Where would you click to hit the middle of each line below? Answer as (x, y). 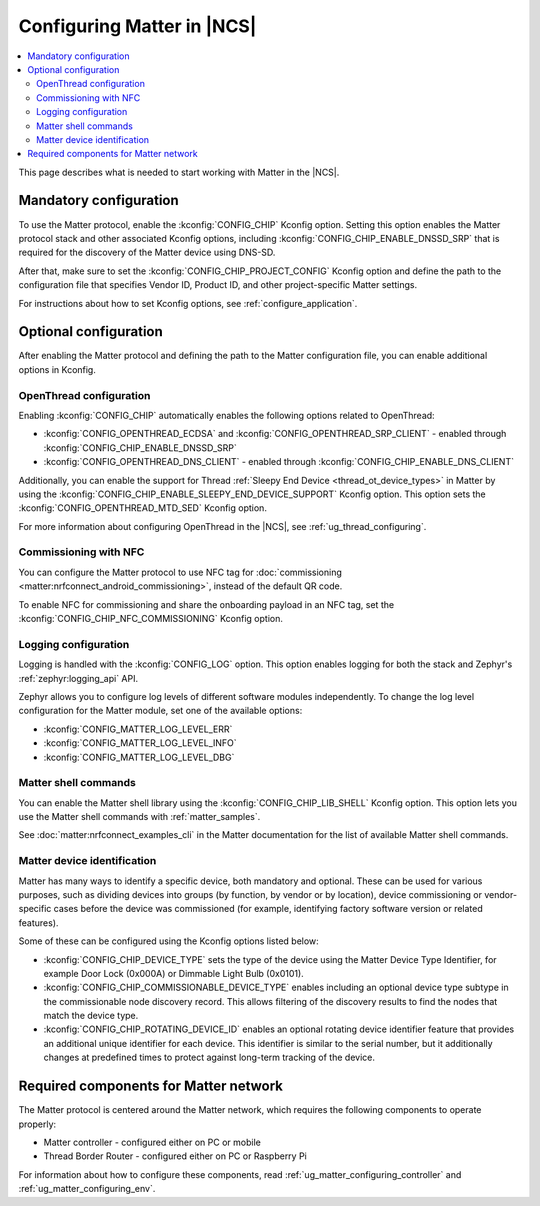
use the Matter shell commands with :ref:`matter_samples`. (139, 817)
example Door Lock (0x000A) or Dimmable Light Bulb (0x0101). (173, 973)
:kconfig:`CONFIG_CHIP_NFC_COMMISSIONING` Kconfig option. (151, 619)
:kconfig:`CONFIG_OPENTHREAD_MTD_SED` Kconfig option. (142, 508)
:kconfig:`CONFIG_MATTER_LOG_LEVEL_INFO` (140, 743)
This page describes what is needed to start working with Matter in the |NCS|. (179, 172)
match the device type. (91, 1016)
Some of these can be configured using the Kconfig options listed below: (168, 941)
